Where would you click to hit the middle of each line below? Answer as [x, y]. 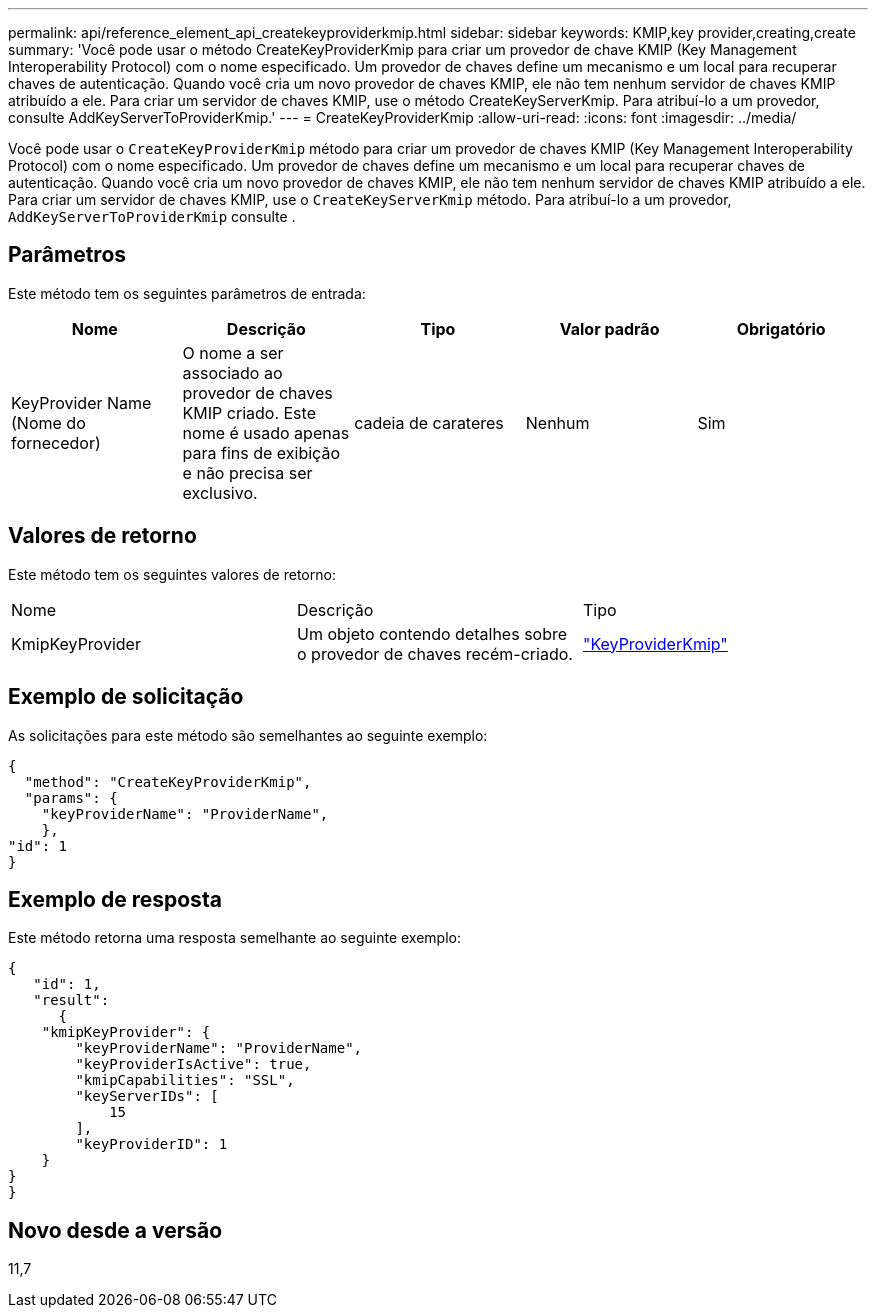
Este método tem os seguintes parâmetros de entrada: [187, 293]
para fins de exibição [261, 452]
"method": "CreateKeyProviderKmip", [168, 781]
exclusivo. [220, 492]
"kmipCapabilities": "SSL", [185, 1080]
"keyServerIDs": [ [147, 1096]
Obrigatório [781, 328]
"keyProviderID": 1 [151, 1144]
